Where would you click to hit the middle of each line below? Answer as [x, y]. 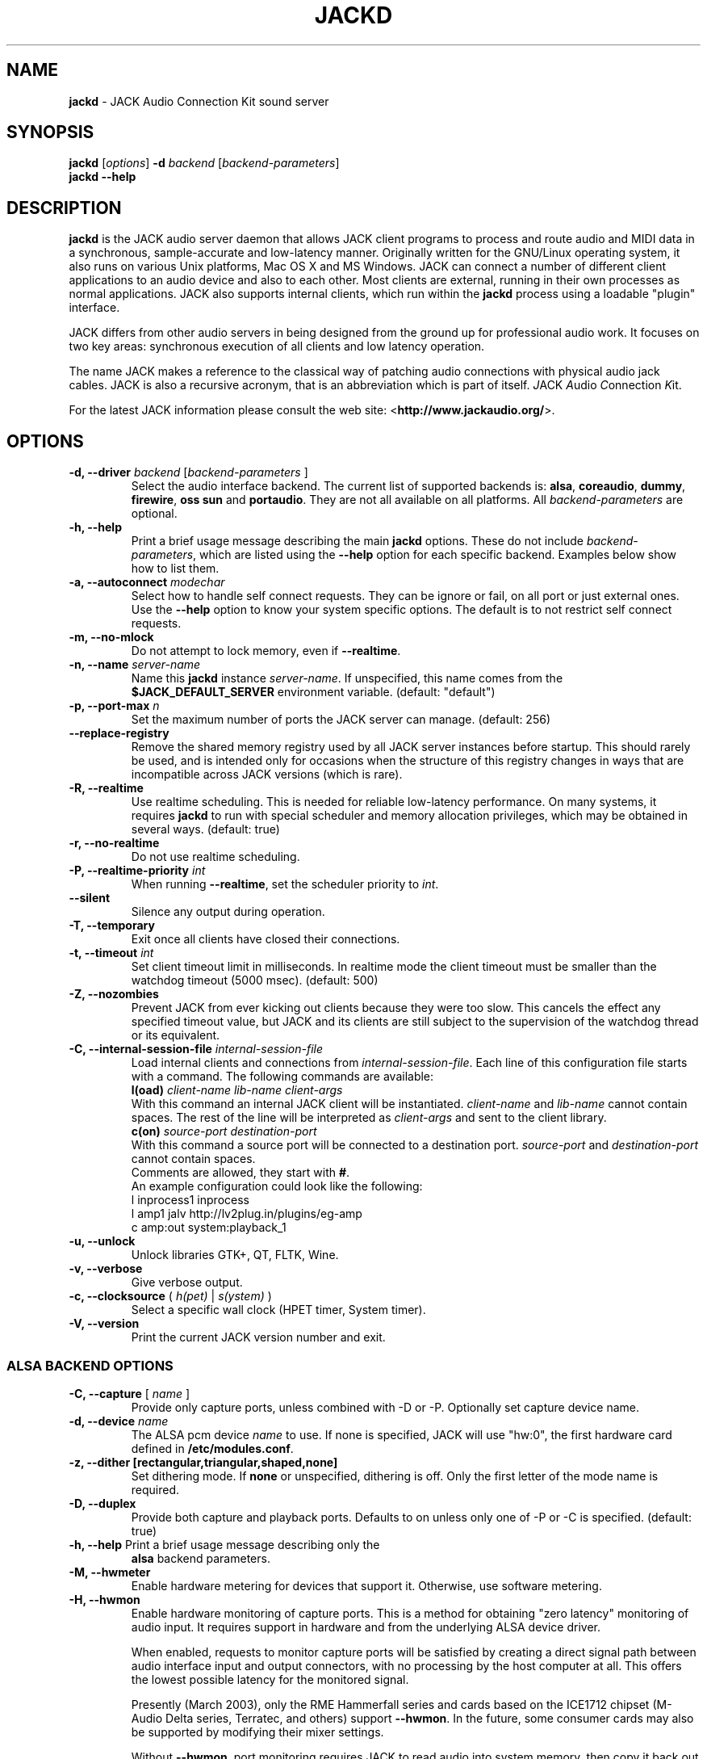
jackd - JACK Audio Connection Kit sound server [199, 101]
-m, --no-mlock [111, 637]
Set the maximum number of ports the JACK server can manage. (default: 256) [341, 720]
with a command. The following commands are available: [282, 1077]
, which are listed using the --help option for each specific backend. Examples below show [435, 555]
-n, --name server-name [135, 665]
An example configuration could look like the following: [277, 1186]
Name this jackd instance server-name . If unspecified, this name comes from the [347, 678]
